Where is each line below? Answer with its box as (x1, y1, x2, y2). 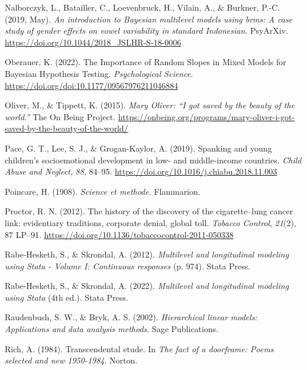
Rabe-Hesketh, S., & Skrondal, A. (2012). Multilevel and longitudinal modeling (5, 248, 289, 260)
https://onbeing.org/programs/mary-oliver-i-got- (118, 110, 295, 123)
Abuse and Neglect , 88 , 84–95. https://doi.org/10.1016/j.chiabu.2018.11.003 (5, 165, 277, 178)
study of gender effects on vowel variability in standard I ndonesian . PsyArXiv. (5, 24, 289, 37)
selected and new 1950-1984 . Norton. (5, 354, 138, 366)
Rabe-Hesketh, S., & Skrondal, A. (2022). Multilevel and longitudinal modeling (5, 279, 289, 292)
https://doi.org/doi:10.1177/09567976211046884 (5, 79, 178, 91)
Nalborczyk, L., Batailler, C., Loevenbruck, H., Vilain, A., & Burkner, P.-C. (5, 1, 280, 13)
